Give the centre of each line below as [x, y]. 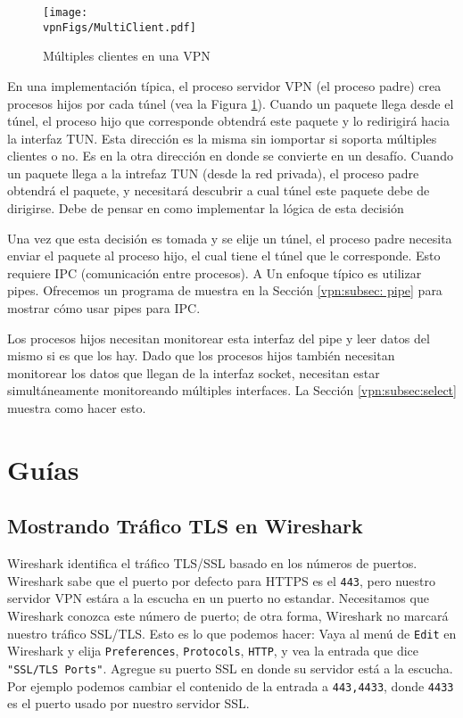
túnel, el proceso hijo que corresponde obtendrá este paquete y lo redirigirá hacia [228, 121]
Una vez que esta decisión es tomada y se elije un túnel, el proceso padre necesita [230, 238]
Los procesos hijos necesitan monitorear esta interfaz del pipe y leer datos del [219, 338]
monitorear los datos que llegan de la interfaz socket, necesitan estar [194, 372]
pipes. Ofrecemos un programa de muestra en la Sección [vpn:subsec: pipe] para [225, 290]
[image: [66, 12]
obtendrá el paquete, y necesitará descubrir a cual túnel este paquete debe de [219, 190]
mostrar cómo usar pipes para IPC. [104, 308]
